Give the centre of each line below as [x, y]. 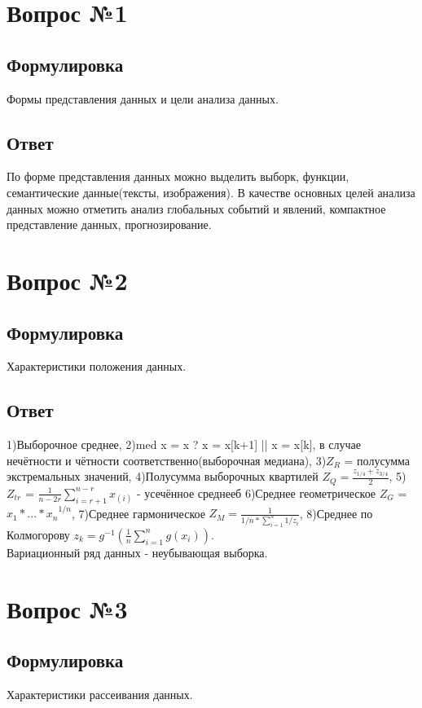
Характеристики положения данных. [97, 366]
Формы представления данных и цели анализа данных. [143, 98]
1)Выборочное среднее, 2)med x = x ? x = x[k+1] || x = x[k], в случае [184, 444]
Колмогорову [38, 534]
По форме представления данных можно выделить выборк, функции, [178, 176]
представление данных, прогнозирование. [109, 224]
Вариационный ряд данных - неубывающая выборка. [137, 552]
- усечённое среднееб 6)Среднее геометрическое [256, 493]
